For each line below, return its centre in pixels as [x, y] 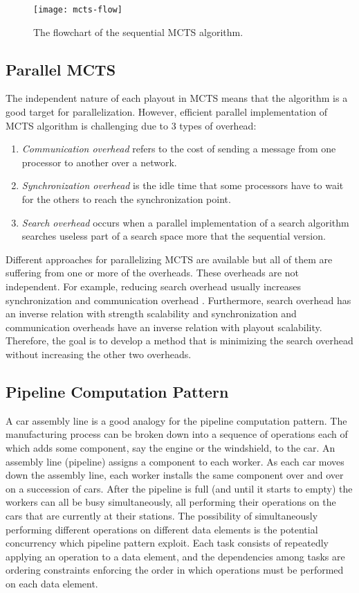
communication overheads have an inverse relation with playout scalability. [164, 327]
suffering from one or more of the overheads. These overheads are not [153, 273]
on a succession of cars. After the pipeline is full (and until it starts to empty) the [179, 488]
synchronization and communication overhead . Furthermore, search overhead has [178, 300]
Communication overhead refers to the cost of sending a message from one [179, 149]
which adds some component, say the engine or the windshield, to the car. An [171, 447]
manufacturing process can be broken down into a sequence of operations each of [177, 434]
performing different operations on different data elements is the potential [162, 529]
